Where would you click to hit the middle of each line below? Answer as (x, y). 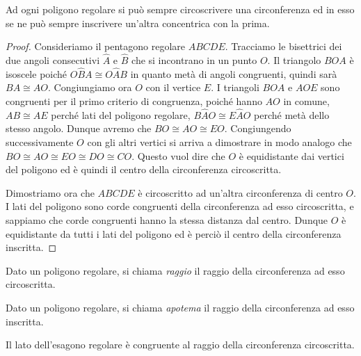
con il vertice (173, 87)
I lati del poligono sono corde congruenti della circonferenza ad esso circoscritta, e (180, 206)
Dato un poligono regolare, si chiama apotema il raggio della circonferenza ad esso (180, 307)
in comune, (306, 101)
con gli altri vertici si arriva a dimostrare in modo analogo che (219, 142)
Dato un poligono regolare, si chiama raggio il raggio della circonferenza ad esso (175, 270)
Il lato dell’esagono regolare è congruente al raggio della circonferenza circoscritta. (180, 345)
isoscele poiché (37, 73)
